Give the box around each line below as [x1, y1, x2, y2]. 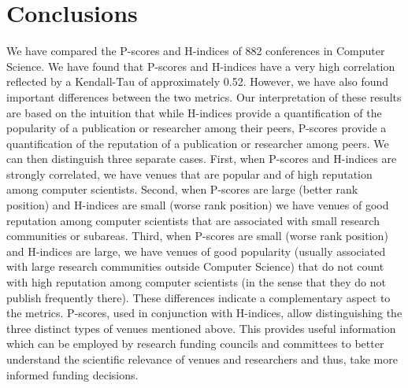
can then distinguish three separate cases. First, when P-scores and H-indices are [6, 150, 397, 167]
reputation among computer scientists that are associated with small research [6, 212, 380, 228]
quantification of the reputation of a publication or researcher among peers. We [6, 135, 389, 151]
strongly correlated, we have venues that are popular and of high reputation [6, 165, 373, 182]
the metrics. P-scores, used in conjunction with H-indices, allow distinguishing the [6, 305, 402, 321]
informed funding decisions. [6, 366, 139, 382]
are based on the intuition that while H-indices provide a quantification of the [6, 104, 382, 120]
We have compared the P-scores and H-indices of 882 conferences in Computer [6, 42, 385, 59]
